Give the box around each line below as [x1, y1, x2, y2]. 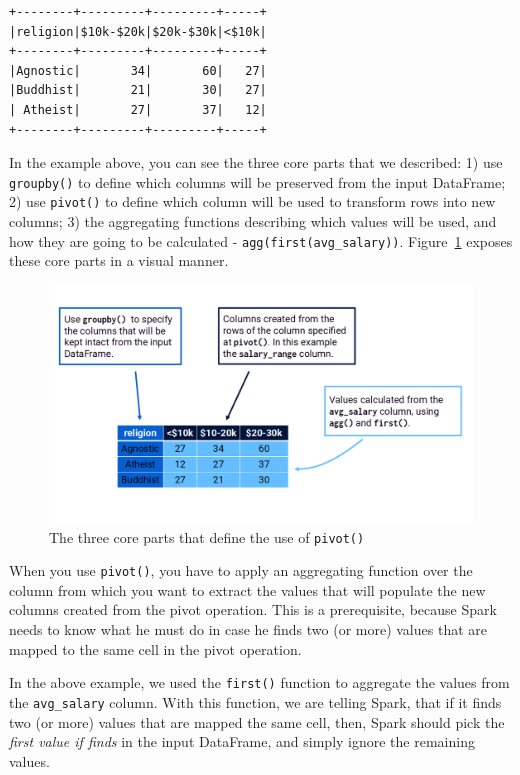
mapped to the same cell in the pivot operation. [9, 638, 302, 659]
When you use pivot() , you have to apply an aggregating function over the [9, 560, 473, 581]
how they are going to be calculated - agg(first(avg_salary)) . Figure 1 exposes [9, 230, 513, 251]
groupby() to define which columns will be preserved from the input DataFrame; [9, 171, 506, 192]
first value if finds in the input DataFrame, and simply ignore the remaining [9, 731, 475, 752]
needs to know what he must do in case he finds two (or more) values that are [9, 619, 487, 640]
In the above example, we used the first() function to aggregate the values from [9, 672, 510, 693]
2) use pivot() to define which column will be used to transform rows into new [9, 191, 496, 212]
